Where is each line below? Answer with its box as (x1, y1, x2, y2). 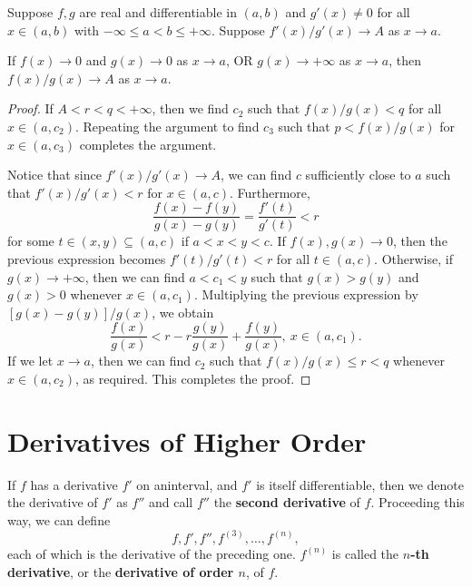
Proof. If (7, 99, 54, 118)
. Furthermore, (229, 182, 310, 201)
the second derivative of (213, 493, 360, 512)
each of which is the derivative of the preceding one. (7, 543, 296, 563)
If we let (7, 351, 54, 370)
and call (149, 493, 193, 512)
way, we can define (7, 510, 111, 529)
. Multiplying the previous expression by (193, 285, 418, 304)
